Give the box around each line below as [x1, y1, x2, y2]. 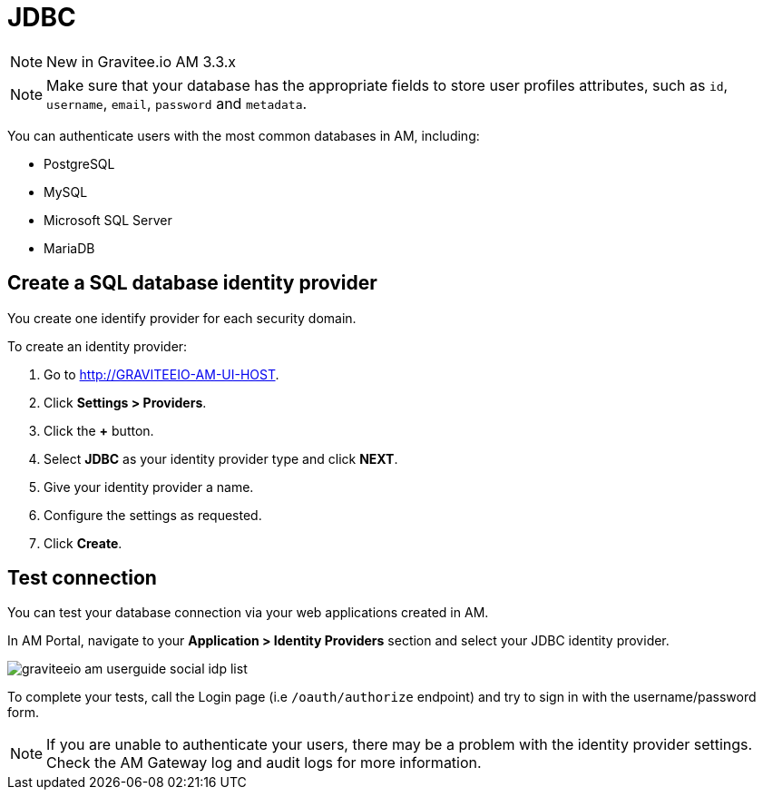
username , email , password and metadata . [46, 93, 308, 113]
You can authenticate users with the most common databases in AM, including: [7, 127, 480, 143]
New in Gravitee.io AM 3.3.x [46, 52, 237, 71]
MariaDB [44, 240, 95, 256]
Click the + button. [44, 422, 154, 438]
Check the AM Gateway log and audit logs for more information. [46, 753, 482, 772]
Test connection [7, 566, 157, 590]
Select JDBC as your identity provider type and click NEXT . [44, 450, 398, 467]
